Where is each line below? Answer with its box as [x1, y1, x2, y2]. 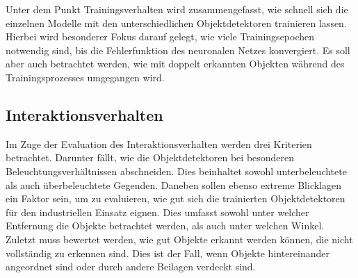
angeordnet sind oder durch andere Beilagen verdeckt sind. [6, 259, 256, 274]
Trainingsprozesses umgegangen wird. [6, 69, 165, 84]
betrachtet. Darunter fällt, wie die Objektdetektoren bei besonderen [6, 150, 295, 165]
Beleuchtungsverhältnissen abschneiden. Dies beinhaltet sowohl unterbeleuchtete [6, 163, 347, 178]
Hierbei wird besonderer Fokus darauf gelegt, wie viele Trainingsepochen [6, 29, 315, 44]
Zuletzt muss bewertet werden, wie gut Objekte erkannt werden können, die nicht [6, 231, 353, 246]
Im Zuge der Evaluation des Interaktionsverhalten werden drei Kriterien [6, 136, 312, 151]
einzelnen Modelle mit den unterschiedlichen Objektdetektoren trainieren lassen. [6, 15, 347, 30]
